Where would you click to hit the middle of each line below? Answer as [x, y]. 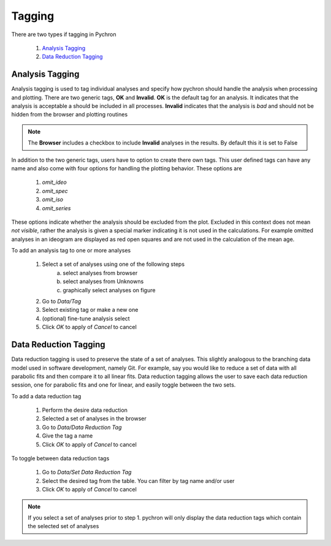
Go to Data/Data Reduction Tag [82, 427]
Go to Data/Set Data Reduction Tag [87, 472]
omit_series [56, 208]
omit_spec [55, 191]
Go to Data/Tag [62, 301]
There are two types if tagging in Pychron [64, 34]
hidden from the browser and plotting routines [70, 115]
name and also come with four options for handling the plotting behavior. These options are [127, 168]
